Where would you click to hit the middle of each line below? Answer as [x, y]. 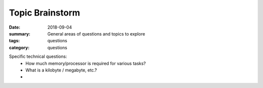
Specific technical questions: [38, 56]
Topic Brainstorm [45, 13]
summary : [20, 34]
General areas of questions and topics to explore [96, 34]
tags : [14, 41]
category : [19, 47]
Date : [15, 27]
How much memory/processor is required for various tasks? [86, 63]
